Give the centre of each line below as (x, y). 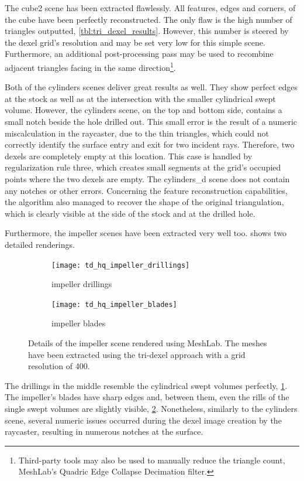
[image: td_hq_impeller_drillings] (121, 265)
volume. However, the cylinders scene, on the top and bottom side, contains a (144, 110)
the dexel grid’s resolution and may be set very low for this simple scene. (135, 42)
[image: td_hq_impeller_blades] (114, 304)
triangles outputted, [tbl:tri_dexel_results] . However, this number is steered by (147, 31)
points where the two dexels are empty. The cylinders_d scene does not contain (147, 178)
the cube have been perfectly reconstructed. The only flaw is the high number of (148, 19)
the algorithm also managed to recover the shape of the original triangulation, (144, 202)
